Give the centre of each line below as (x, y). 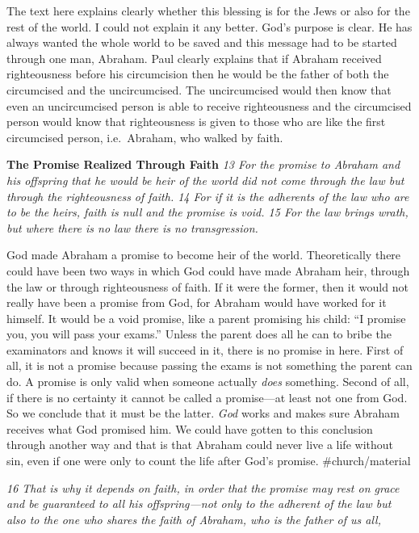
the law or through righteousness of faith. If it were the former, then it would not (207, 286)
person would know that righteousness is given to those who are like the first (196, 122)
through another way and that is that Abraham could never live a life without (200, 445)
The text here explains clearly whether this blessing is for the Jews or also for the (208, 10)
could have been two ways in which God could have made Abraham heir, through (208, 270)
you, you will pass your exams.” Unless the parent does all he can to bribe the (199, 334)
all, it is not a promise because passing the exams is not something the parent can (209, 365)
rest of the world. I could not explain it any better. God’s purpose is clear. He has (209, 26)
